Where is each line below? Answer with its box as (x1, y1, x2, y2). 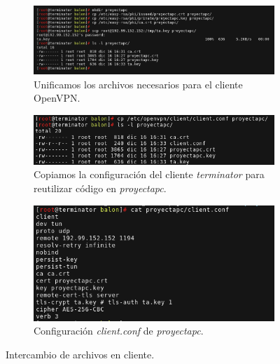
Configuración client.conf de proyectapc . (34, 323, 204, 338)
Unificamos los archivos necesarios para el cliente (34, 76, 243, 91)
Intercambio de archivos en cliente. (6, 347, 155, 362)
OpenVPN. (34, 90, 80, 105)
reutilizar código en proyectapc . (34, 181, 167, 196)
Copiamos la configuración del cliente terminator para (34, 167, 265, 182)
